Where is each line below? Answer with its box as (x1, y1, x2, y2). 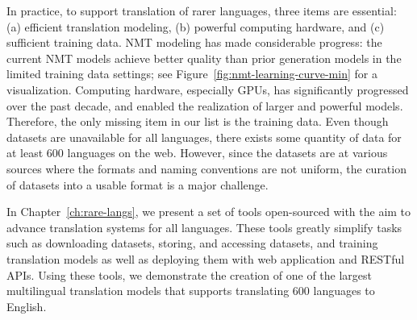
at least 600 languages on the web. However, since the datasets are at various (6, 144, 388, 161)
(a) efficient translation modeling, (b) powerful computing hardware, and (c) (6, 18, 385, 35)
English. (6, 297, 47, 314)
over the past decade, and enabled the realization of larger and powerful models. (6, 97, 403, 114)
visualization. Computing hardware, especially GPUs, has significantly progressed (6, 81, 409, 98)
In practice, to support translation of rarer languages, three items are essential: (6, 2, 397, 19)
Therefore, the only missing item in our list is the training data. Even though (6, 113, 389, 130)
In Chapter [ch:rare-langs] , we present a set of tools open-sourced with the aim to (6, 203, 411, 220)
